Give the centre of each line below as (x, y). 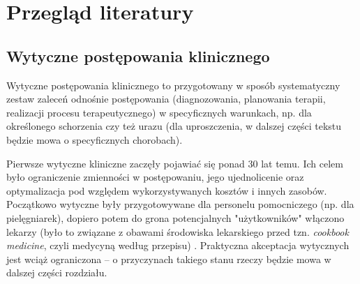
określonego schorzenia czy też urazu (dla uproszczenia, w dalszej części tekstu (174, 126)
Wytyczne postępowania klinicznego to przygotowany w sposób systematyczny (173, 85)
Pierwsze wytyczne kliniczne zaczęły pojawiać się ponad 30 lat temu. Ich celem (175, 163)
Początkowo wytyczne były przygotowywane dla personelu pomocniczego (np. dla (180, 204)
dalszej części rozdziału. (57, 272)
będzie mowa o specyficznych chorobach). (95, 139)
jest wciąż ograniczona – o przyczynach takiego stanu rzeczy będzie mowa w (169, 259)
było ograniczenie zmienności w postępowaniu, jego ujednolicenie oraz (155, 177)
